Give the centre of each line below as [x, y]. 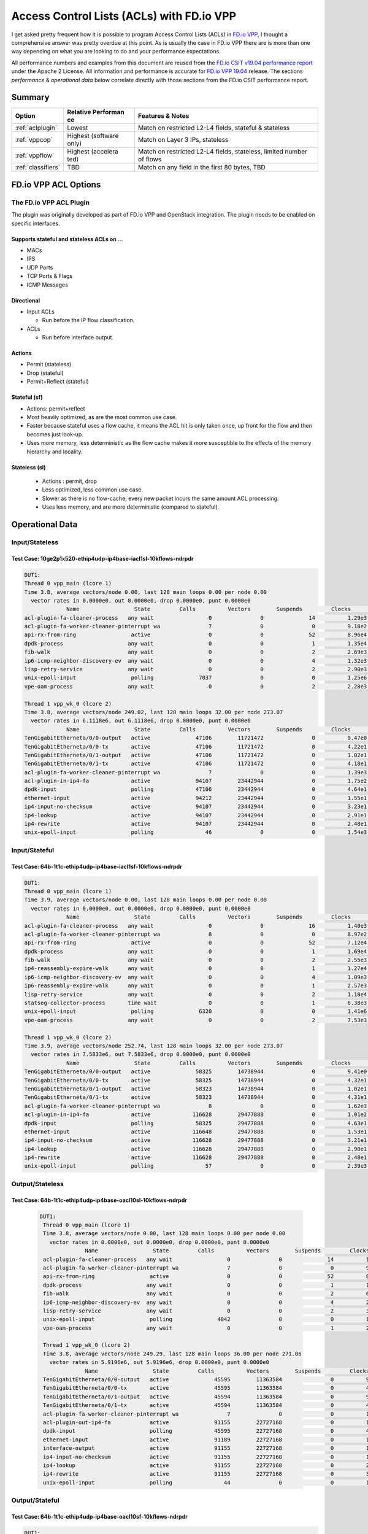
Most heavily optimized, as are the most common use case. [102, 417]
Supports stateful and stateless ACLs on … [67, 239]
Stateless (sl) [29, 467]
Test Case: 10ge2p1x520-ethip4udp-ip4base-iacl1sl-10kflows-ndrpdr [102, 558]
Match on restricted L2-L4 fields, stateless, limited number [223, 152]
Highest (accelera [93, 152]
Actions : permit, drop [70, 481]
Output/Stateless [37, 1184]
